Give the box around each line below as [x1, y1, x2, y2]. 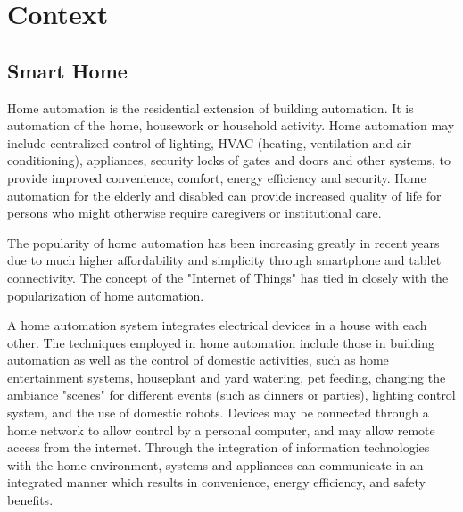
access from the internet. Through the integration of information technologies [7, 438, 430, 457]
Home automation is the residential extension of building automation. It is [7, 98, 414, 117]
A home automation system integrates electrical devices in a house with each [7, 316, 427, 334]
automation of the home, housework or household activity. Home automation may [7, 116, 455, 135]
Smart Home [7, 56, 128, 84]
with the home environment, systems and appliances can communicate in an [7, 455, 424, 474]
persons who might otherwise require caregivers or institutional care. [7, 203, 382, 222]
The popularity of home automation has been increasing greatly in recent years [7, 233, 440, 252]
